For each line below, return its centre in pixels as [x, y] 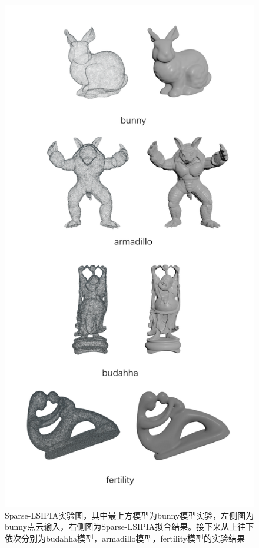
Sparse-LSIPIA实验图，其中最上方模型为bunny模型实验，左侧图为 [129, 515]
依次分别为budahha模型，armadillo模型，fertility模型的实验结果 [125, 538]
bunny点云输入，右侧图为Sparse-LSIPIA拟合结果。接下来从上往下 [129, 527]
